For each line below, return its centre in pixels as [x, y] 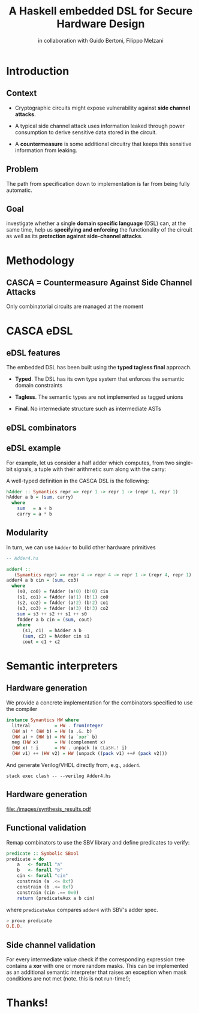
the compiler [22, 709]
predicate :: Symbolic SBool [43, 853]
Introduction [38, 71]
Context [22, 94]
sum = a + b [34, 509]
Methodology [40, 260]
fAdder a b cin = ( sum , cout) [55, 620]
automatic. [19, 190]
